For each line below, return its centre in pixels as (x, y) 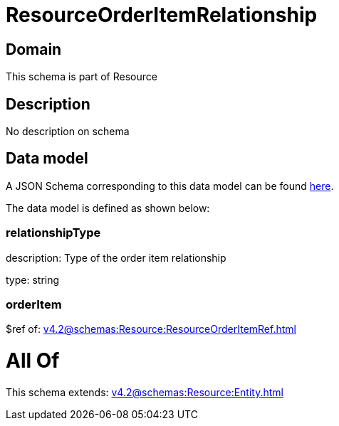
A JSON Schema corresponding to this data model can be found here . (170, 186)
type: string (33, 279)
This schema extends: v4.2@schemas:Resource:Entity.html (145, 392)
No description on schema (68, 132)
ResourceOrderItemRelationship (162, 15)
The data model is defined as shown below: (108, 208)
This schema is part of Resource (82, 77)
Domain (34, 49)
